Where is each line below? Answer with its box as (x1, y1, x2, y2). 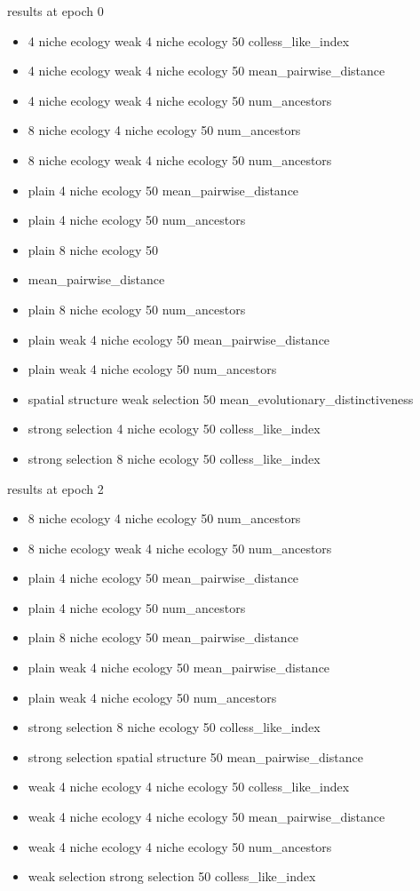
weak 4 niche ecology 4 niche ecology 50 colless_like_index (28, 777, 350, 796)
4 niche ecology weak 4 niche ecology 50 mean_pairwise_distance (28, 61, 385, 80)
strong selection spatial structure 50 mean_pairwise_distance (28, 747, 363, 766)
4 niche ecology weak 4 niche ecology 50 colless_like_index (28, 31, 350, 50)
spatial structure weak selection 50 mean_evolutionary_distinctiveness (28, 389, 414, 408)
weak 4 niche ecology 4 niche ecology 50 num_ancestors (28, 837, 332, 855)
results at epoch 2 (7, 479, 104, 497)
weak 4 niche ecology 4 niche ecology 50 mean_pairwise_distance (28, 807, 385, 826)
